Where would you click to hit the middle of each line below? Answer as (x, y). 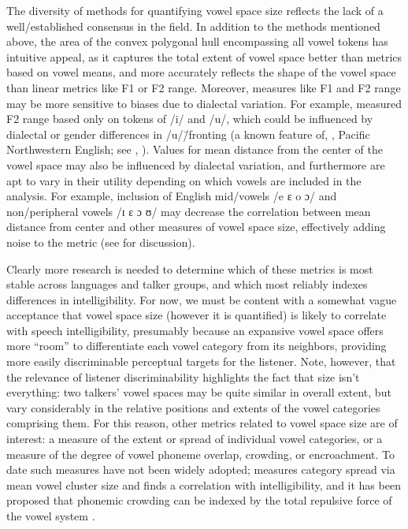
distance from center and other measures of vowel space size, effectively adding (196, 227)
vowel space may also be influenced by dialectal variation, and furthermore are (196, 164)
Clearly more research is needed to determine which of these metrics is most (190, 268)
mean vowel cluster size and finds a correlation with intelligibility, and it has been (204, 484)
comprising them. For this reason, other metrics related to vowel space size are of (202, 423)
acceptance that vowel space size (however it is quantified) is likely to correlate (197, 315)
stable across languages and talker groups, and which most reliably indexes (187, 284)
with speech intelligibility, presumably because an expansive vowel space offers (195, 330)
